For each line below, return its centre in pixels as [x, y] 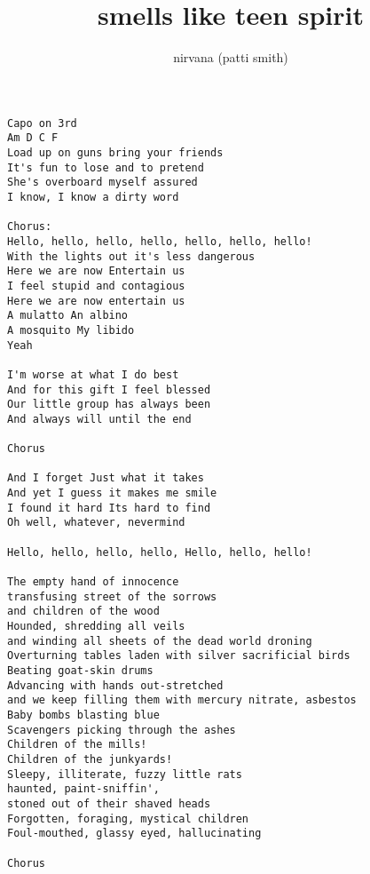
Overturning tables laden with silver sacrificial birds [179, 656]
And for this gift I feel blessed [109, 389]
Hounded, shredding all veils [96, 627]
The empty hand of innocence [93, 582]
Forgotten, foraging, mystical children [128, 818]
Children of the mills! [77, 745]
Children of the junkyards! [90, 759]
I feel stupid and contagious [96, 286]
